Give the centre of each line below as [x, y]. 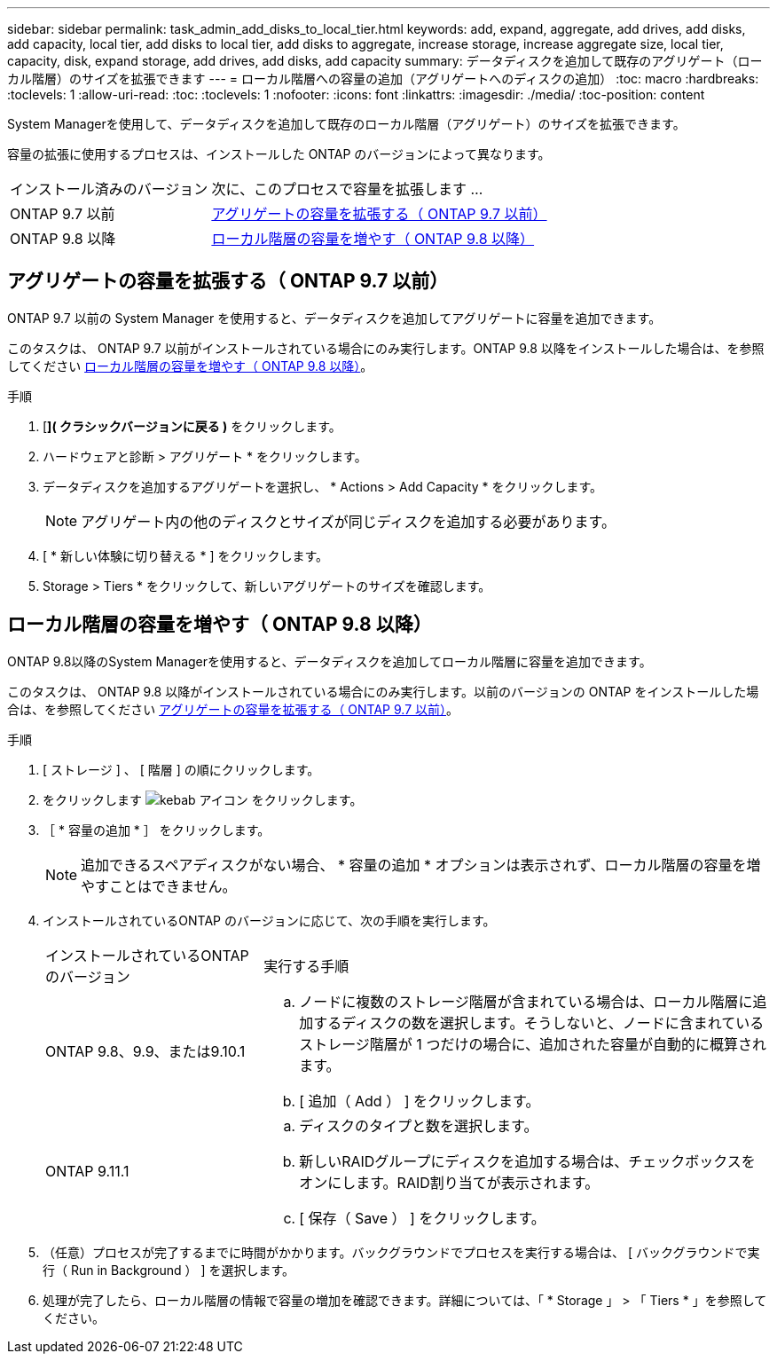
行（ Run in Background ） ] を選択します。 [169, 1270]
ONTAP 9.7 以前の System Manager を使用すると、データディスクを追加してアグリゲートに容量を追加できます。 [334, 318]
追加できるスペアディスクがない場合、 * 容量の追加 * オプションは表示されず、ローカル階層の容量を [414, 865]
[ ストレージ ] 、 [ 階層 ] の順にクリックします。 [181, 769]
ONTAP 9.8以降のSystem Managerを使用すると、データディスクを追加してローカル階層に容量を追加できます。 [330, 661]
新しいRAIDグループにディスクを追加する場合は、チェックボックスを [527, 1161]
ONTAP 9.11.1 [87, 1171]
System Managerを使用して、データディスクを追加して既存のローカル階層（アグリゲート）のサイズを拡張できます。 [346, 124]
